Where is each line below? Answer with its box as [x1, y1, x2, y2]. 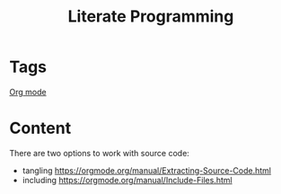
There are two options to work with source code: [9, 147, 190, 158]
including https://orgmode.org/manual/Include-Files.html [22, 174, 233, 185]
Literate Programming [67, 6, 234, 27]
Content [9, 119, 72, 138]
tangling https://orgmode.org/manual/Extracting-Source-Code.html [22, 164, 272, 176]
